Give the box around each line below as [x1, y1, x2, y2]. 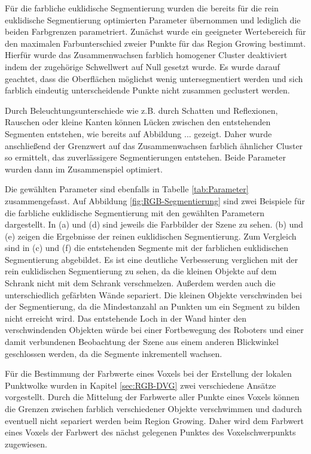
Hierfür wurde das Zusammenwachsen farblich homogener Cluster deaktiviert [5, 49, 288, 61]
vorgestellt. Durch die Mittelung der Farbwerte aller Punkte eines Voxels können [5, 391, 300, 403]
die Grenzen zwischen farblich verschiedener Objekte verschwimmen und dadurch [5, 402, 302, 414]
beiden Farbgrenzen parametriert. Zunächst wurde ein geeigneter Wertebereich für [5, 25, 306, 38]
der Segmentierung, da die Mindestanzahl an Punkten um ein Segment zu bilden [5, 300, 300, 313]
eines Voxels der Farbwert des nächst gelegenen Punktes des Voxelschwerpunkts [5, 426, 296, 438]
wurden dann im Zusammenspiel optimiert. [5, 162, 163, 175]
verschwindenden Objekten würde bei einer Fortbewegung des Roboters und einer [5, 323, 304, 336]
